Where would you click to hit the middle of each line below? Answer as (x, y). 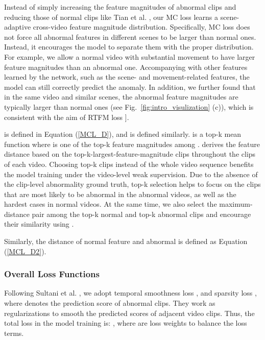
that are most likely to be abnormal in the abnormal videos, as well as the (120, 194)
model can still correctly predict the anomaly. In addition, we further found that (130, 87)
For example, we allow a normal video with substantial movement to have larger (130, 56)
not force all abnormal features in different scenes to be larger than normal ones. (130, 37)
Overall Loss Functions (52, 274)
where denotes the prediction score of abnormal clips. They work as (110, 303)
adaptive (18, 27)
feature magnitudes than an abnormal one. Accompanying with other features (126, 67)
